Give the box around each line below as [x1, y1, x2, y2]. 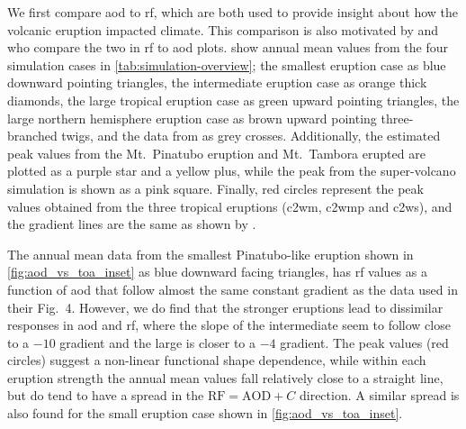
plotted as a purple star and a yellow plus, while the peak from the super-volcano [7, 161, 456, 180]
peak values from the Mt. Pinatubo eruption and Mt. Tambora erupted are [7, 143, 426, 162]
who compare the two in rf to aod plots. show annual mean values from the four [7, 38, 449, 57]
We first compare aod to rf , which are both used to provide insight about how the [7, 3, 458, 21]
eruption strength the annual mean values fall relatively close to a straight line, [7, 368, 444, 387]
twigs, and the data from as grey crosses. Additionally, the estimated [61, 126, 441, 145]
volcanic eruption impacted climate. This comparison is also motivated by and [7, 20, 439, 39]
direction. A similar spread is [299, 386, 460, 405]
